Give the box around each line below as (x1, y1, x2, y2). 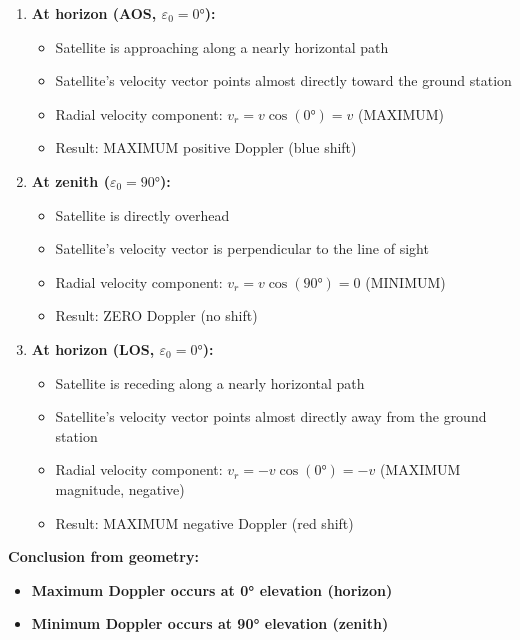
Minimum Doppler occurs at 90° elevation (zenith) (31, 613, 389, 634)
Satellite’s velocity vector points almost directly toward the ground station (55, 70, 512, 91)
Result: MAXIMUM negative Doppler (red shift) (55, 512, 354, 533)
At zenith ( (31, 170, 110, 191)
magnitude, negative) (55, 478, 185, 499)
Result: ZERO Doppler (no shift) (55, 305, 258, 326)
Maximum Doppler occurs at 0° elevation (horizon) (31, 579, 393, 600)
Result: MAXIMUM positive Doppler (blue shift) (55, 137, 357, 158)
